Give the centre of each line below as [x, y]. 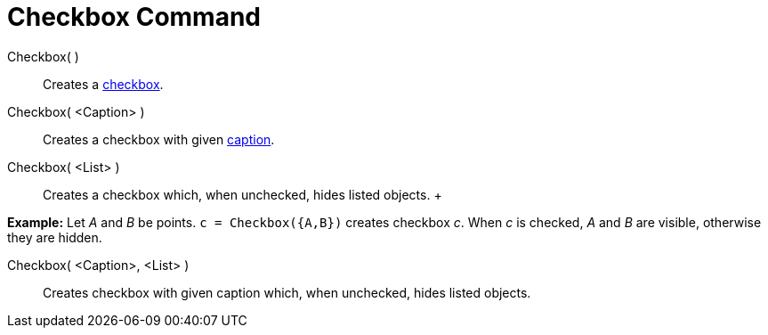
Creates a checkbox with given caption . [159, 139]
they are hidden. [55, 237]
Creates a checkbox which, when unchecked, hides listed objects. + [243, 194]
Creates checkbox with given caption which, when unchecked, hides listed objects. [287, 292]
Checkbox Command [134, 17]
